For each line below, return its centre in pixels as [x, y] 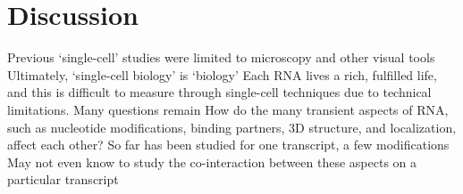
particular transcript [63, 179]
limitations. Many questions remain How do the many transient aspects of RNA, [228, 109]
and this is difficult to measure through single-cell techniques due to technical [219, 92]
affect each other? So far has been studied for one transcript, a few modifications [228, 145]
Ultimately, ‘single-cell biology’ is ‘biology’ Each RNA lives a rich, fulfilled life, [222, 74]
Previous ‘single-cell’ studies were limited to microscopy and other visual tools [221, 57]
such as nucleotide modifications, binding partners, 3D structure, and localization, [232, 127]
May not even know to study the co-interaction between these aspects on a [212, 162]
